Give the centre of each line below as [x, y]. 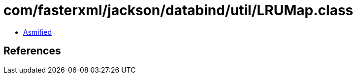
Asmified [38, 32]
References [32, 51]
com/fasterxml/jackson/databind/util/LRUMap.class [178, 10]
